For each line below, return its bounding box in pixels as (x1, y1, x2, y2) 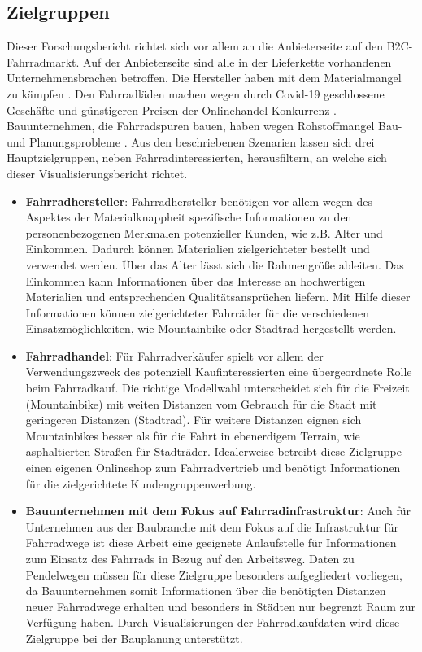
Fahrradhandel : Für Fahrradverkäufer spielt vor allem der (25, 347, 324, 364)
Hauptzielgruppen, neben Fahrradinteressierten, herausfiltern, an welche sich (7, 149, 387, 166)
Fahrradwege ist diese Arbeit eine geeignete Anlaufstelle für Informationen (25, 534, 397, 551)
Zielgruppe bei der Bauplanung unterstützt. (25, 629, 243, 646)
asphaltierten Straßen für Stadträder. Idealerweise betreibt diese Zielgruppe (25, 443, 402, 460)
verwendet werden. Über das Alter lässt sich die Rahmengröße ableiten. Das (25, 256, 404, 273)
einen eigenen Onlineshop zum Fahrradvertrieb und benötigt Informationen (25, 459, 401, 476)
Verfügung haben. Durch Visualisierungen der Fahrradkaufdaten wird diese (25, 614, 400, 631)
